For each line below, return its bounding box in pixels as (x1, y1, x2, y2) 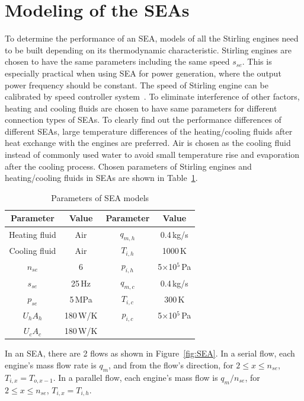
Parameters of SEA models (51, 191, 149, 203)
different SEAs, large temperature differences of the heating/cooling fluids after (5, 125, 293, 137)
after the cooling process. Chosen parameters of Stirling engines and (5, 160, 252, 172)
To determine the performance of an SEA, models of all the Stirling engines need (5, 32, 299, 44)
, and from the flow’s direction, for (108, 358, 233, 371)
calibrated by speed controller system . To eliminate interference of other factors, (5, 90, 300, 103)
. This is (242, 55, 272, 68)
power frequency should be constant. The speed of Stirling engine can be (5, 78, 268, 91)
